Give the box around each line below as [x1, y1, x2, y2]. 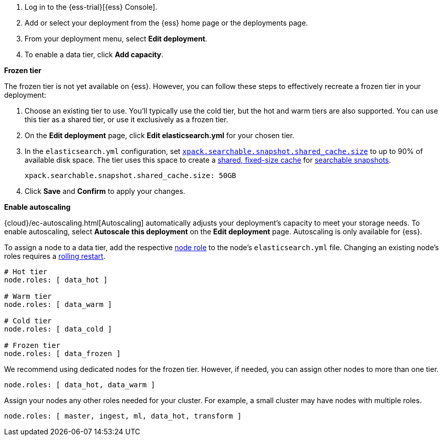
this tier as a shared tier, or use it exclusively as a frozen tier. [25, 115, 228, 124]
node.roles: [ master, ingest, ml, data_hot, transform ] [4, 412, 242, 420]
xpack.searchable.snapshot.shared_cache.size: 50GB [25, 171, 237, 180]
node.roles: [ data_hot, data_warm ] [4, 381, 156, 389]
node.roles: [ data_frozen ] [4, 349, 121, 358]
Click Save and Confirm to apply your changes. [25, 187, 185, 195]
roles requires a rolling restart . [4, 252, 106, 260]
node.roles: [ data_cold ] [4, 325, 112, 333]
